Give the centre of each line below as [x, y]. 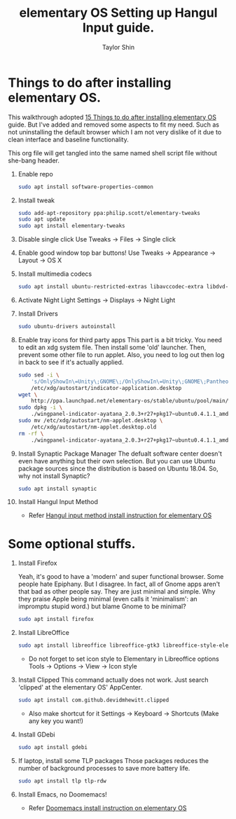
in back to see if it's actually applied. [71, 362]
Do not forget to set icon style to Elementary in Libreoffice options [124, 659]
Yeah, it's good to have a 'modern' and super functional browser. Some [121, 577]
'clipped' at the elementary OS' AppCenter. [80, 687]
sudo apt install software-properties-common [85, 187]
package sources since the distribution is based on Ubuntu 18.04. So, [118, 468]
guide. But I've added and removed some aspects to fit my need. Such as [114, 125]
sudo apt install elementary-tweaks [71, 226]
